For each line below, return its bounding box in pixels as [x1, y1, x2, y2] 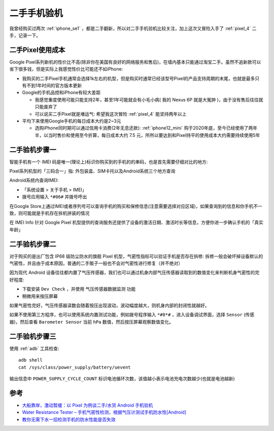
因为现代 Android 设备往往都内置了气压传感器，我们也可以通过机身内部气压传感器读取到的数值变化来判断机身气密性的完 [9, 269, 260, 276]
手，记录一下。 [9, 32, 41, 38]
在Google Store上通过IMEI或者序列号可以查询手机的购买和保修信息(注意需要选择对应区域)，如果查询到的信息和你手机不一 [9, 203, 263, 209]
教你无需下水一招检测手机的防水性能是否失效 [22, 416, 116, 422]
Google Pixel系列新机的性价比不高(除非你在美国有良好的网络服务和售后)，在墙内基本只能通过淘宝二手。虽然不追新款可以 [9, 59, 261, 65]
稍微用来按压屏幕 [22, 293, 58, 299]
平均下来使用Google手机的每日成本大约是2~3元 [22, 118, 121, 124]
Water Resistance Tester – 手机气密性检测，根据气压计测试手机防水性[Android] [22, 409, 187, 415]
